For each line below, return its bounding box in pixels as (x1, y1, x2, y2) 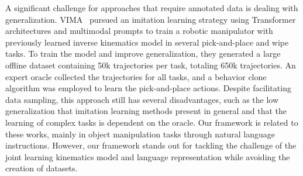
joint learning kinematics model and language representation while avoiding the (5, 150, 290, 163)
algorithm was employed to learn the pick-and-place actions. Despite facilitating (5, 82, 291, 94)
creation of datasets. (5, 162, 78, 174)
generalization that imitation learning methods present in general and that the (5, 105, 287, 117)
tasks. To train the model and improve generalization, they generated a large (5, 47, 281, 60)
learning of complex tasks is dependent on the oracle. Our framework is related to (5, 116, 298, 128)
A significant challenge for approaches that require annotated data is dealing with (5, 2, 298, 13)
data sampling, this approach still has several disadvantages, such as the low (5, 93, 279, 105)
